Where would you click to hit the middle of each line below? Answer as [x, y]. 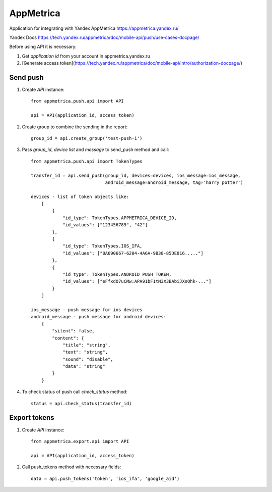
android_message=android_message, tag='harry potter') [174, 182]
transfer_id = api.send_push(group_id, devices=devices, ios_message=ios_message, [136, 175]
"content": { [68, 338]
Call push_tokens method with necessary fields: [72, 467]
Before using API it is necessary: [43, 47]
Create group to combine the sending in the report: [75, 127]
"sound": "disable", [88, 359]
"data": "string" [84, 366]
